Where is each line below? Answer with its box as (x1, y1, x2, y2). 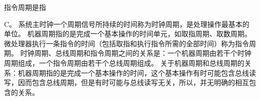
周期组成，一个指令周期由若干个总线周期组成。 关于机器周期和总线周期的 (4, 57, 244, 68)
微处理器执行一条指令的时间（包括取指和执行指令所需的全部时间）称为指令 (4, 38, 249, 48)
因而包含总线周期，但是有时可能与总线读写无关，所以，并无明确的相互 (17, 77, 249, 88)
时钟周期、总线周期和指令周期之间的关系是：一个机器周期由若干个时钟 (20, 48, 251, 58)
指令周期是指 (4, 2, 46, 12)
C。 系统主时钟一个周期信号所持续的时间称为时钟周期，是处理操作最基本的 (4, 18, 249, 29)
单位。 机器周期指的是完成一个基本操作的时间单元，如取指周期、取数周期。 (4, 28, 251, 39)
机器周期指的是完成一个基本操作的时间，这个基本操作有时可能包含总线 (17, 67, 249, 78)
